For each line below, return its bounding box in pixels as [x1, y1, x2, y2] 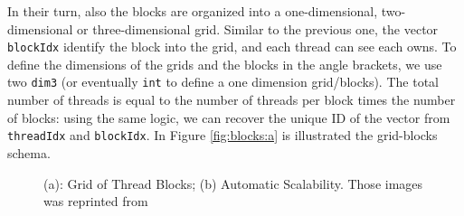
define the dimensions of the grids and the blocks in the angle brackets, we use [7, 54, 442, 73]
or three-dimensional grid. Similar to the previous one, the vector [77, 19, 439, 38]
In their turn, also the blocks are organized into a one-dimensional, [7, 2, 378, 20]
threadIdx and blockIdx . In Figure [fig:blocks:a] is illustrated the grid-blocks [7, 126, 438, 145]
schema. [7, 143, 51, 162]
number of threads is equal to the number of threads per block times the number [7, 90, 456, 109]
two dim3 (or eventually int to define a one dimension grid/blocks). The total [7, 72, 439, 91]
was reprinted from [43, 192, 148, 211]
